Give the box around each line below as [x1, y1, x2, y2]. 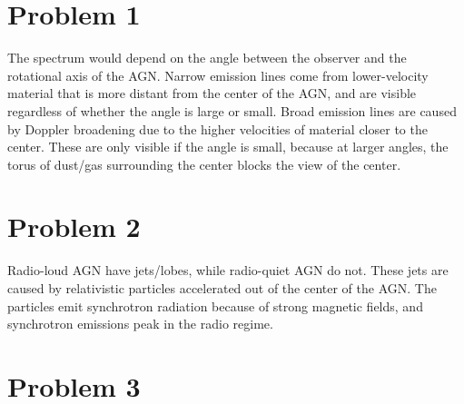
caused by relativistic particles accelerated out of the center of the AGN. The [7, 279, 437, 297]
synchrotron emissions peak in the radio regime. [7, 314, 273, 333]
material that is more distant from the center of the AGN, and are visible [7, 84, 417, 103]
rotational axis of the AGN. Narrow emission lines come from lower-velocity [7, 65, 429, 84]
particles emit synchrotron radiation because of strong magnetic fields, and [7, 296, 423, 315]
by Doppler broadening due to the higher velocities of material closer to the [7, 119, 428, 138]
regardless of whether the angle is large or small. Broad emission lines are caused [7, 101, 457, 120]
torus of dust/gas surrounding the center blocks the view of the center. [7, 154, 401, 173]
